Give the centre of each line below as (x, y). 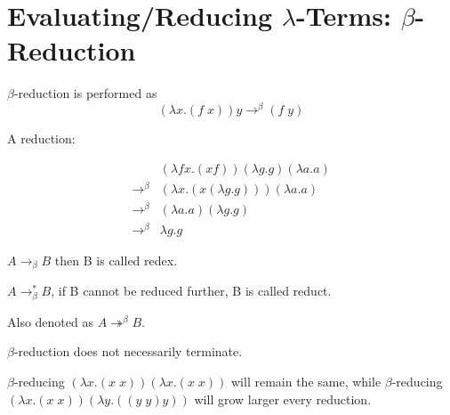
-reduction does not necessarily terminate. (128, 351)
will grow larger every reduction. (283, 399)
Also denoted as (50, 321)
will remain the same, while (306, 382)
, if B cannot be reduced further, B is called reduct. (191, 291)
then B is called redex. (116, 260)
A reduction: (41, 138)
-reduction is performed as (85, 93)
